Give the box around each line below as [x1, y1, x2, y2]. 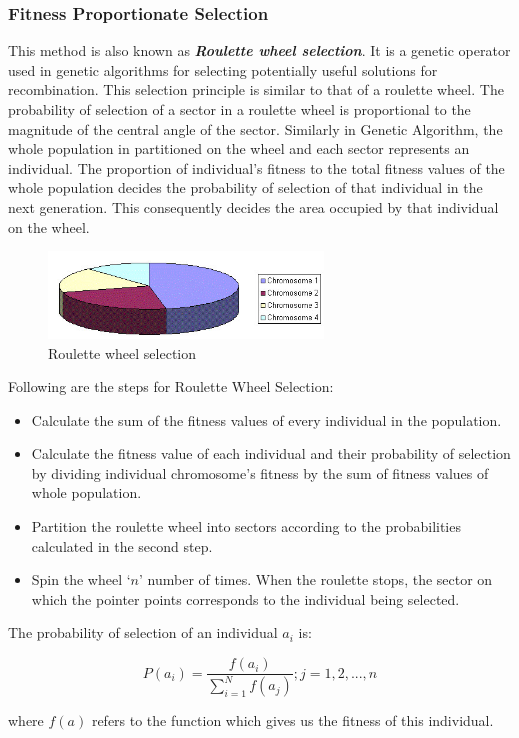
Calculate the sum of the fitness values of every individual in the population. [31, 409, 502, 430]
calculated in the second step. [31, 535, 213, 556]
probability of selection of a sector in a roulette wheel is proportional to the [8, 99, 471, 119]
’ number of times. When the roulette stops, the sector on [139, 569, 493, 590]
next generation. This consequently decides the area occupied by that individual [8, 196, 499, 217]
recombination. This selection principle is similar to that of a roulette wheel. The [8, 79, 504, 100]
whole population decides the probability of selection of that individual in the [8, 177, 483, 198]
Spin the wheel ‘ [31, 569, 131, 590]
